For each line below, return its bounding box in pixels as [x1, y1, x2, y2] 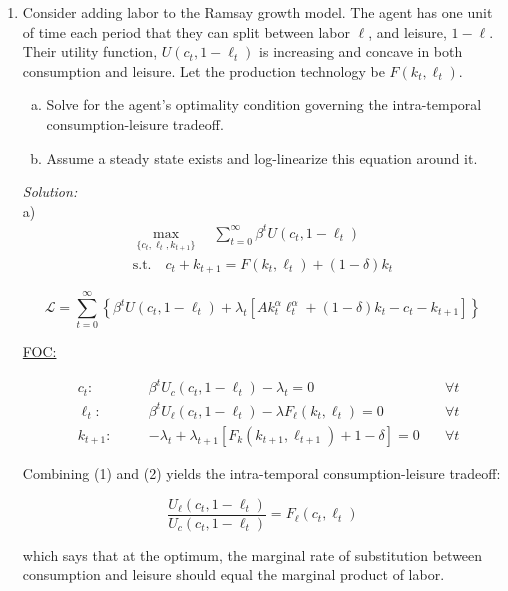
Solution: [22, 181, 78, 202]
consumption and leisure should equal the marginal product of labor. [22, 564, 445, 585]
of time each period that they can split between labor [22, 21, 351, 42]
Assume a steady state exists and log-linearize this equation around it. [46, 147, 478, 168]
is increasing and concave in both [259, 41, 463, 62]
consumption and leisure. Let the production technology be [22, 60, 385, 81]
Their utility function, [22, 41, 158, 62]
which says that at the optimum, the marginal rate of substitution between [22, 544, 483, 565]
